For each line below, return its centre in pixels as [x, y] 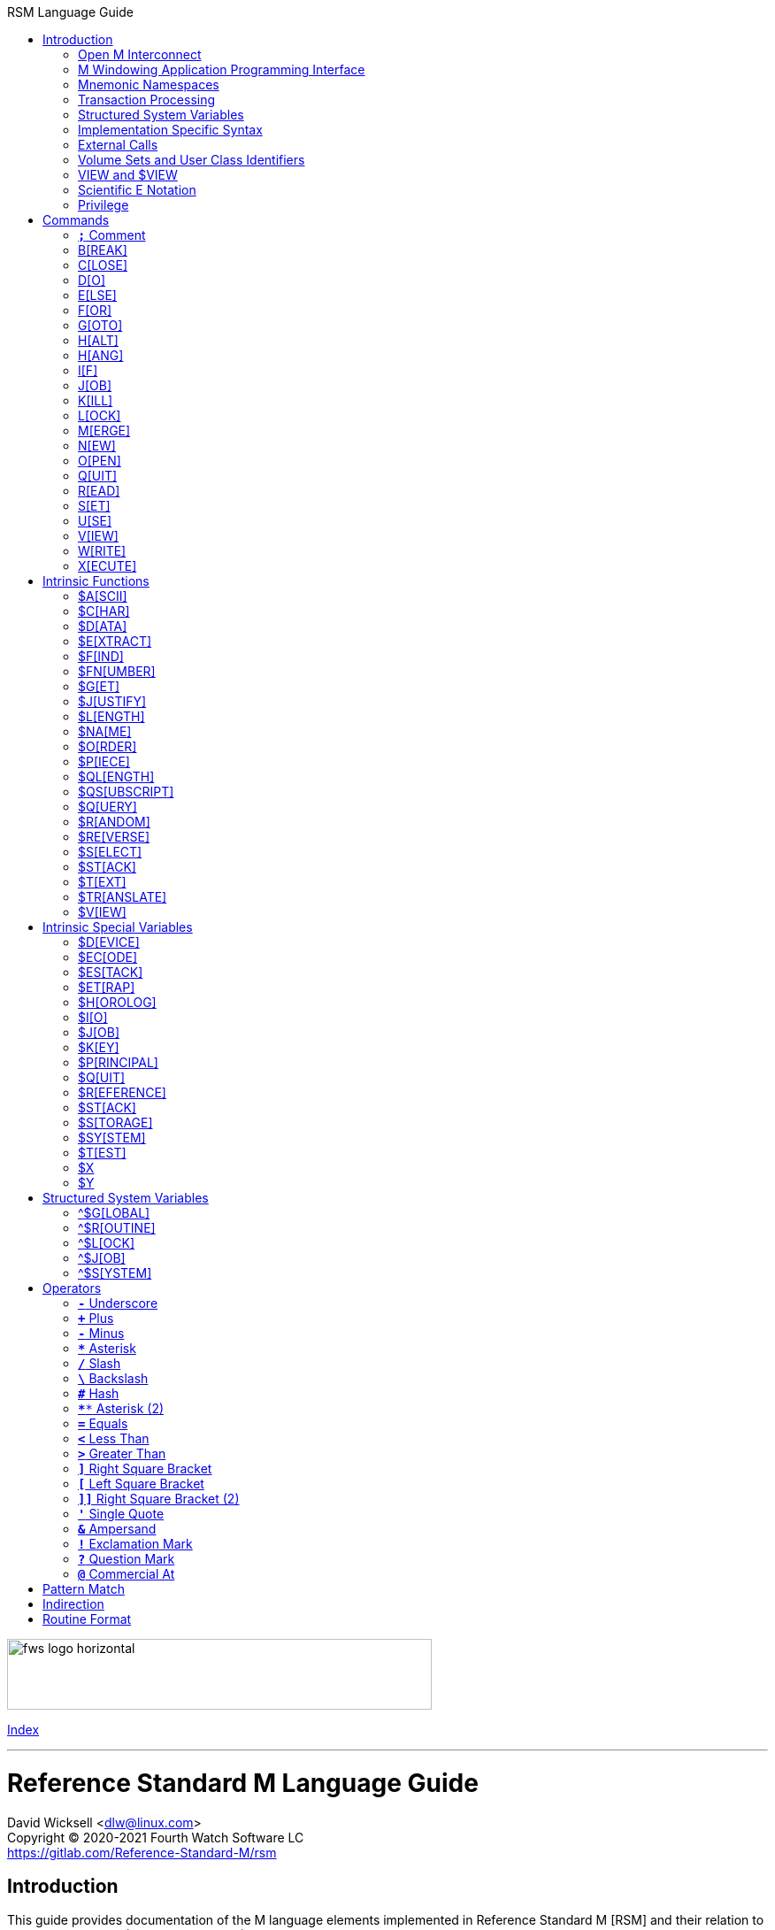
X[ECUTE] [107, 566]
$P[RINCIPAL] [118, 1062]
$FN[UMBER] [117, 671]
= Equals [103, 1423]
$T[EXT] [102, 882]
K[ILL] [96, 400]
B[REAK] [103, 250]
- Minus [101, 1333]
